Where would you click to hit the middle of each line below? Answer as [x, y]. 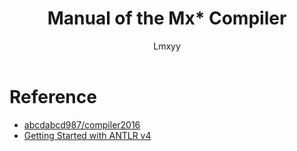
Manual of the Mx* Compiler [167, 18]
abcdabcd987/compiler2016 [82, 124]
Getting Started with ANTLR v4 [87, 135]
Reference [53, 96]
